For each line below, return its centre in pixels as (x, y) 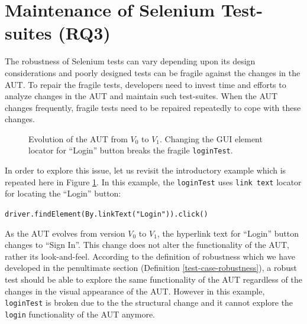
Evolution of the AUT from (78, 138)
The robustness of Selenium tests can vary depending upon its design (130, 61)
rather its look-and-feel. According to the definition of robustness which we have (150, 256)
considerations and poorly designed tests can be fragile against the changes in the (153, 72)
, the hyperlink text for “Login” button (228, 233)
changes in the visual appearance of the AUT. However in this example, (135, 291)
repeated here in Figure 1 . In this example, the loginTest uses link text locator (153, 181)
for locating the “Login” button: (63, 193)
